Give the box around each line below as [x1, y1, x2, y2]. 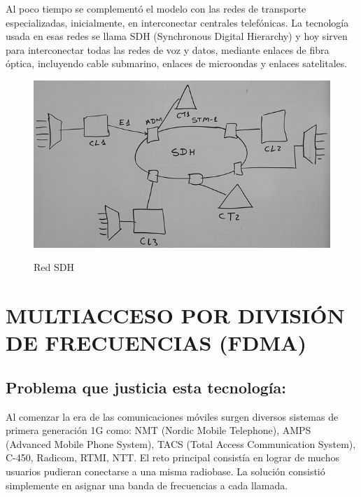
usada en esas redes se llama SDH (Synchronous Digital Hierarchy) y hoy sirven [6, 29, 348, 43]
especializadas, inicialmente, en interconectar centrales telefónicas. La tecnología [6, 15, 349, 29]
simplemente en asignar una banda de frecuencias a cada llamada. [6, 477, 288, 492]
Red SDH [34, 260, 74, 274]
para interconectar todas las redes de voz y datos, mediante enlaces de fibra [6, 42, 330, 57]
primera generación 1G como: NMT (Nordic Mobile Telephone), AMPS [6, 423, 311, 437]
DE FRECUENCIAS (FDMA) [6, 328, 306, 357]
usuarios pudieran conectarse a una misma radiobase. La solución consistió [6, 464, 325, 479]
